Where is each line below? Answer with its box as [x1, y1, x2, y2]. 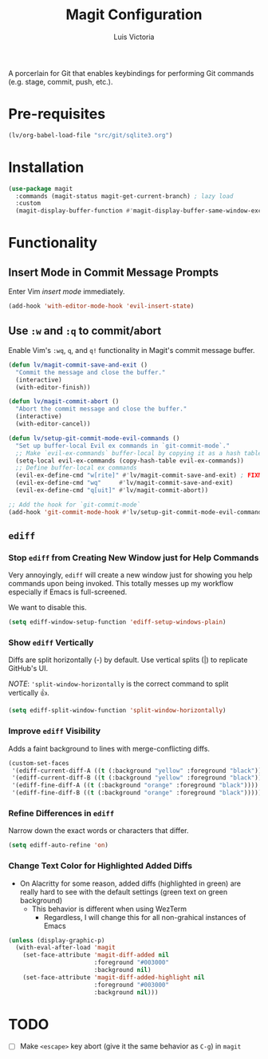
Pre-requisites [8, 105, 106, 123]
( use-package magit [8, 184, 73, 192]
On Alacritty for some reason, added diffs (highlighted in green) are [19, 879, 242, 888]
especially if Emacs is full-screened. [8, 587, 128, 597]
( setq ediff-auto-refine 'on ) [8, 841, 109, 850]
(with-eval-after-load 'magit [15, 944, 116, 952]
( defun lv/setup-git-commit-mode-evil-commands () [8, 434, 180, 442]
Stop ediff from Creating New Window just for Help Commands [8, 552, 259, 563]
